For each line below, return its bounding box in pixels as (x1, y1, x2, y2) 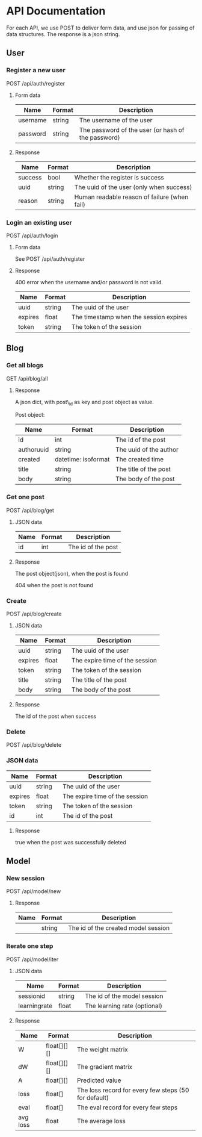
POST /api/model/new (6, 888, 61, 895)
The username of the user (79, 116, 153, 124)
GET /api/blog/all (6, 375, 48, 382)
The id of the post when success (14, 712, 97, 720)
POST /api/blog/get (6, 506, 54, 514)
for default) (77, 1093, 109, 1101)
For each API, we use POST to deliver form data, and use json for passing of (6, 24, 195, 31)
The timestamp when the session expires (71, 313, 188, 321)
